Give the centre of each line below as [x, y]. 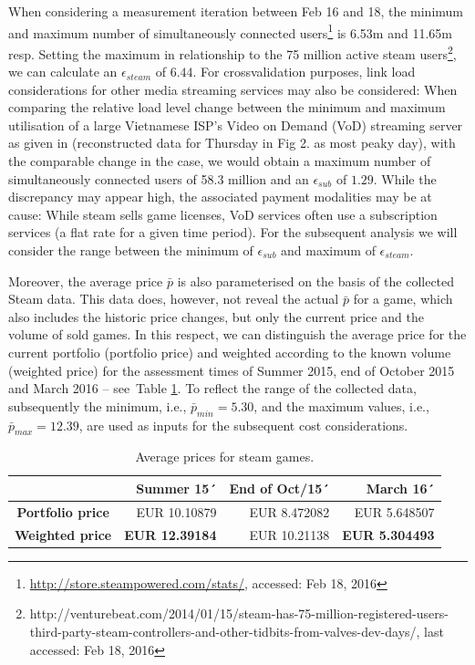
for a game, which [403, 299]
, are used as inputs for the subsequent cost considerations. [243, 425]
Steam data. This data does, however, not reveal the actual [174, 299]
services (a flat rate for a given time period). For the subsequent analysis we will [233, 232]
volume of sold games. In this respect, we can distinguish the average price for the [237, 334]
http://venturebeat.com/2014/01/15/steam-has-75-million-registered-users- [239, 613]
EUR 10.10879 [176, 511]
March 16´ [400, 488]
